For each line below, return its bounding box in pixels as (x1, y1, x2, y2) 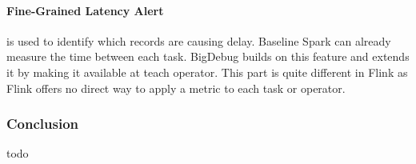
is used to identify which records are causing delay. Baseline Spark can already (6, 32, 391, 49)
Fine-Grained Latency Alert (6, 2, 164, 18)
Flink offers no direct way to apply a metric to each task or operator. (6, 79, 346, 96)
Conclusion (6, 114, 78, 134)
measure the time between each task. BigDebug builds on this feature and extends (6, 48, 410, 65)
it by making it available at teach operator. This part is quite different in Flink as (6, 63, 408, 80)
